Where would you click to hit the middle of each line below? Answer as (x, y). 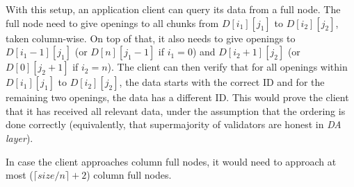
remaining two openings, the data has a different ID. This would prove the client (177, 97)
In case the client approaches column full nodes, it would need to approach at (171, 161)
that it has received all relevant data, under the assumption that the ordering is (176, 110)
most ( (19, 175)
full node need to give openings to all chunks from (112, 23)
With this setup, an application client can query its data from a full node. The (173, 9)
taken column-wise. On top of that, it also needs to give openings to (151, 38)
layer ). (19, 137)
